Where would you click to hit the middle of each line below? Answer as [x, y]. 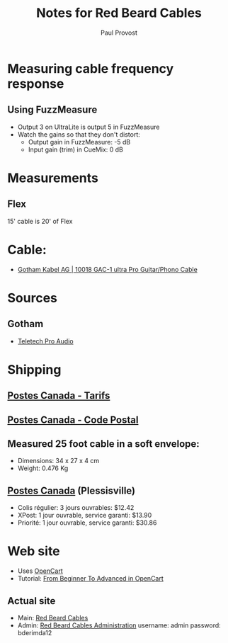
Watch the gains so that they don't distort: [79, 134]
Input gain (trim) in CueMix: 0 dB [76, 149]
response [36, 84]
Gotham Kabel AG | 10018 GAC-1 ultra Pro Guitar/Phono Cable [108, 269]
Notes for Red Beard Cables [119, 13]
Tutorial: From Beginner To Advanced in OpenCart [91, 579]
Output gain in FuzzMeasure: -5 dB [79, 142]
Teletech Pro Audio [45, 341]
